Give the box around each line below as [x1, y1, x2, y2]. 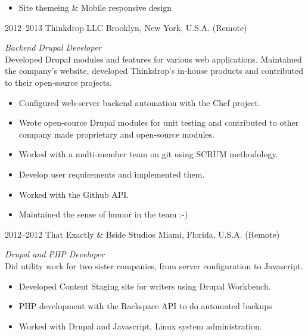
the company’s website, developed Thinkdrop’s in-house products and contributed [5, 64, 304, 77]
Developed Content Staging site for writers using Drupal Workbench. [18, 279, 271, 292]
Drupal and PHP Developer [5, 248, 105, 260]
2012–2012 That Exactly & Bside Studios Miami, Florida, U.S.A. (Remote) [5, 228, 280, 240]
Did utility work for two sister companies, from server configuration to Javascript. [5, 259, 303, 272]
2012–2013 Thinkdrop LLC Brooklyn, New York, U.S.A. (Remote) [5, 21, 247, 33]
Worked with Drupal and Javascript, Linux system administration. [18, 319, 262, 332]
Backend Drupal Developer [5, 41, 101, 54]
